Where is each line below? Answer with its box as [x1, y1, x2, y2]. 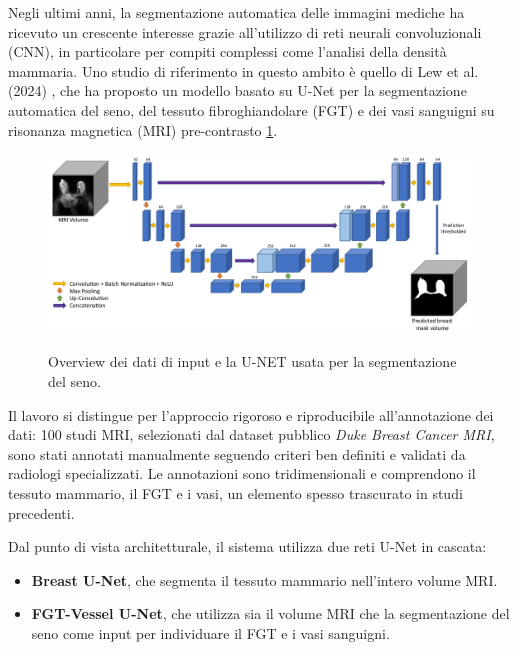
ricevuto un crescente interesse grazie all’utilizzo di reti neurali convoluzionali [8, 21, 482, 42]
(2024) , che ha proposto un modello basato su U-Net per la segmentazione [8, 80, 467, 101]
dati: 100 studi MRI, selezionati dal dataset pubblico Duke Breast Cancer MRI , [8, 424, 495, 445]
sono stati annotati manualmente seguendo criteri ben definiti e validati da [8, 443, 466, 464]
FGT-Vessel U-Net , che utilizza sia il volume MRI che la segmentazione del [31, 603, 510, 624]
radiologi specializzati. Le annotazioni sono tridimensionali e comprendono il [8, 463, 476, 484]
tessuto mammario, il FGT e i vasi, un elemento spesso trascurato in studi [8, 483, 463, 504]
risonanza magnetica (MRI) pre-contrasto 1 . [8, 119, 278, 140]
